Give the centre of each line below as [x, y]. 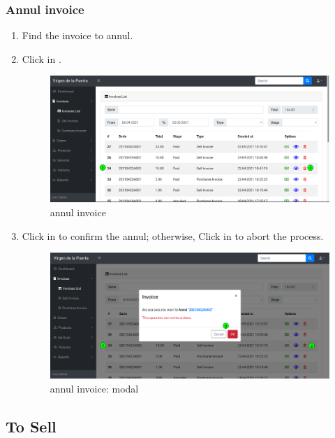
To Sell [31, 426]
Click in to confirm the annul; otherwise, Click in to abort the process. [173, 235]
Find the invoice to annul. [77, 35]
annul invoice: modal [94, 388]
